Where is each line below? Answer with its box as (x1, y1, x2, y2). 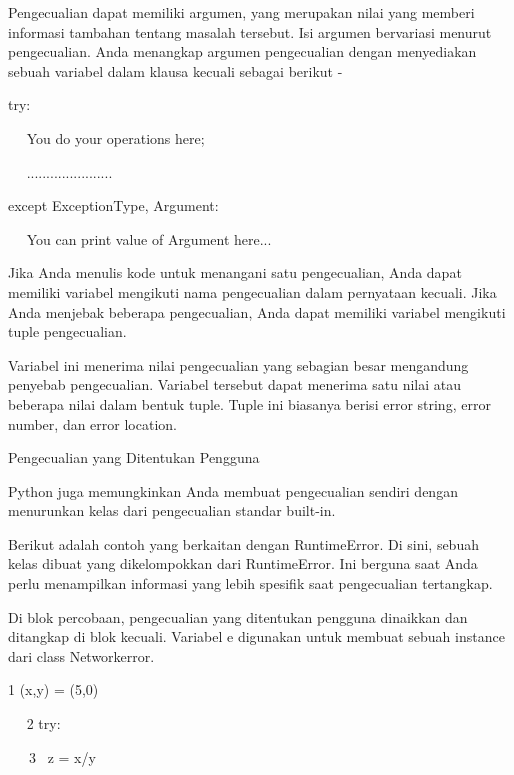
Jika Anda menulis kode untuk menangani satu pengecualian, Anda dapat (8, 262, 462, 283)
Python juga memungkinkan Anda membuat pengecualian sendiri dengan (8, 480, 458, 501)
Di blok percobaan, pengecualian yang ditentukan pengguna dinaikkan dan (8, 606, 468, 627)
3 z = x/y (28, 746, 96, 767)
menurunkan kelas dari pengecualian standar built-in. (8, 500, 336, 521)
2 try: (26, 713, 61, 734)
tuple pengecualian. (8, 321, 127, 342)
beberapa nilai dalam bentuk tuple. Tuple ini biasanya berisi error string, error (8, 393, 491, 414)
